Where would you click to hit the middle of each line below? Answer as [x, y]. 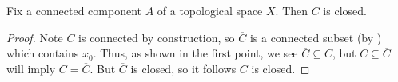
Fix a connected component [74, 10]
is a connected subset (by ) [316, 37]
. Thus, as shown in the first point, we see [195, 53]
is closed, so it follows [183, 68]
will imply [31, 68]
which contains [43, 53]
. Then [292, 10]
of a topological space [210, 10]
